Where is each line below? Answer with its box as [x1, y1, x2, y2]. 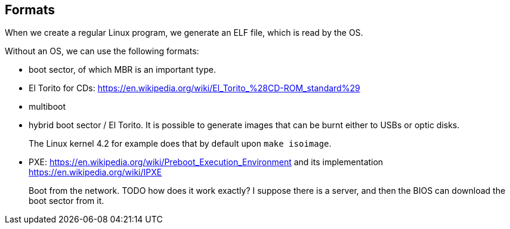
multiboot [29, 101, 66, 112]
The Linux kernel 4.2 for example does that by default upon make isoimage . [29, 138, 332, 149]
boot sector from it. [29, 196, 104, 206]
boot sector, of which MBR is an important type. [29, 64, 216, 75]
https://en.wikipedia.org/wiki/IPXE [29, 167, 162, 178]
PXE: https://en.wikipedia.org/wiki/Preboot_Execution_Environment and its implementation [29, 157, 384, 168]
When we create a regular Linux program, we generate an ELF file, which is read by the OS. [5, 27, 363, 38]
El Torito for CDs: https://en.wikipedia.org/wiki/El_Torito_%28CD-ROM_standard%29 [29, 83, 360, 94]
